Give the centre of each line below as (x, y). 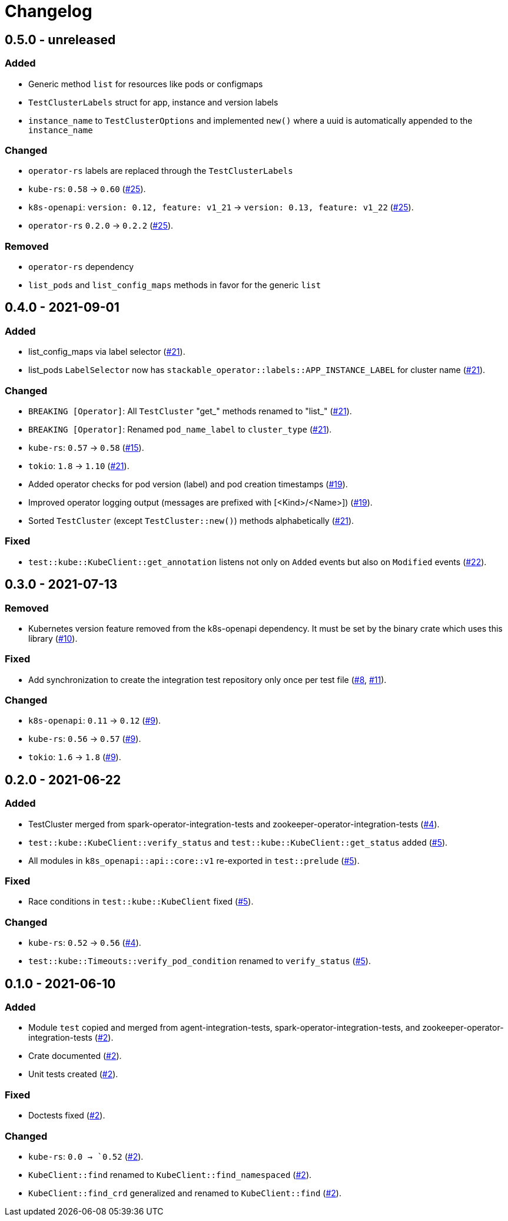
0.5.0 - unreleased (60, 39)
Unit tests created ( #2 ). (73, 1074)
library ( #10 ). (53, 638)
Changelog (49, 11)
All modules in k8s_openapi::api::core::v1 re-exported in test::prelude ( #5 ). (194, 860)
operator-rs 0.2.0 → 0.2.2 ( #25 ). (101, 226)
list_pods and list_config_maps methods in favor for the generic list (175, 285)
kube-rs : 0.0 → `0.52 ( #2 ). (86, 1156)
